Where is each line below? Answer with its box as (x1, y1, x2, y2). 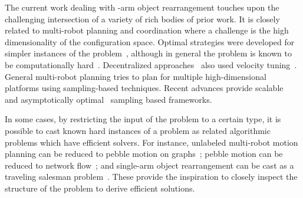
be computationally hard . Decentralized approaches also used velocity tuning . (5, 58, 297, 71)
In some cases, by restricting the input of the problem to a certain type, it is (5, 113, 281, 125)
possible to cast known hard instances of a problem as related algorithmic (5, 124, 271, 136)
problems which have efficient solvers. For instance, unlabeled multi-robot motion (5, 136, 298, 148)
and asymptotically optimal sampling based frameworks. (5, 93, 212, 105)
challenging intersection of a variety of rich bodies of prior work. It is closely (5, 12, 280, 25)
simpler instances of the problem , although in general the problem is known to (5, 47, 292, 59)
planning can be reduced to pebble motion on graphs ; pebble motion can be (5, 147, 283, 160)
